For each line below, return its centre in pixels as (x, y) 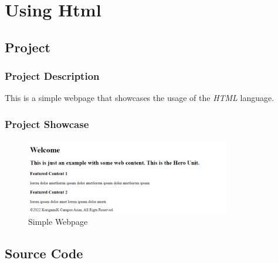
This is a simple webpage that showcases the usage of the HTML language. (140, 98)
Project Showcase (47, 124)
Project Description (52, 76)
